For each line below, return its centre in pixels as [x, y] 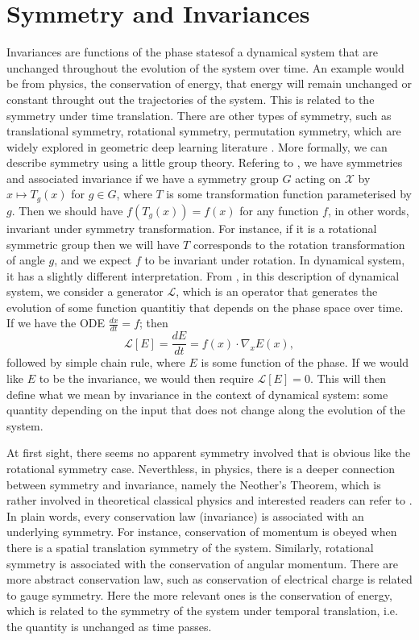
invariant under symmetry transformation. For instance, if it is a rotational [192, 228]
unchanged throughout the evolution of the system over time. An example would [205, 67]
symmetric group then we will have [93, 244]
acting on [318, 178]
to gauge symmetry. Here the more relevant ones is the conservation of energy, [199, 594]
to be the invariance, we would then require [146, 378]
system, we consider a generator [85, 291]
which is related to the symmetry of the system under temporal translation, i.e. [202, 611]
